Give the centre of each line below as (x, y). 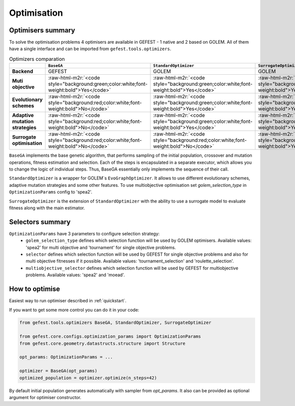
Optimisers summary (42, 30)
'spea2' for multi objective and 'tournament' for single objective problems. (101, 247)
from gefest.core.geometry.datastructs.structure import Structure (103, 343)
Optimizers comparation (37, 59)
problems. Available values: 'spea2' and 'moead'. (75, 275)
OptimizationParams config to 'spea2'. (51, 192)
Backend (23, 71)
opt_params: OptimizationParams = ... (66, 357)
